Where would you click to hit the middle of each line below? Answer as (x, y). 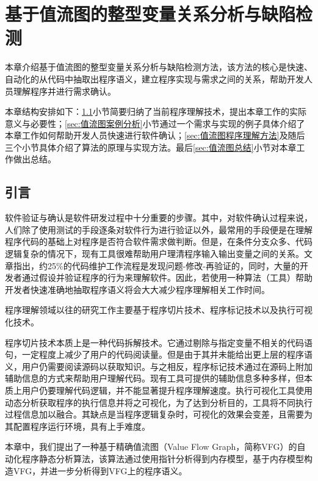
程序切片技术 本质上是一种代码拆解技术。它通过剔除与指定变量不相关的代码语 (159, 342)
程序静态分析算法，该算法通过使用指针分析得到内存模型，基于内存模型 (163, 458)
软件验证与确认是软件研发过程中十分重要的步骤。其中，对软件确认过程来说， (159, 218)
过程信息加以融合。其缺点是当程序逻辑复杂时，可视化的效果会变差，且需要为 (159, 414)
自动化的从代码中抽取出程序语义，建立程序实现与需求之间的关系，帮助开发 (154, 78)
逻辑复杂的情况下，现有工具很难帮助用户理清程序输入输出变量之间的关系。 (154, 254)
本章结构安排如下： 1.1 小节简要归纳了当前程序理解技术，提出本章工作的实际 (156, 111)
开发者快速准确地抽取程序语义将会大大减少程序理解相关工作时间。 (137, 289)
